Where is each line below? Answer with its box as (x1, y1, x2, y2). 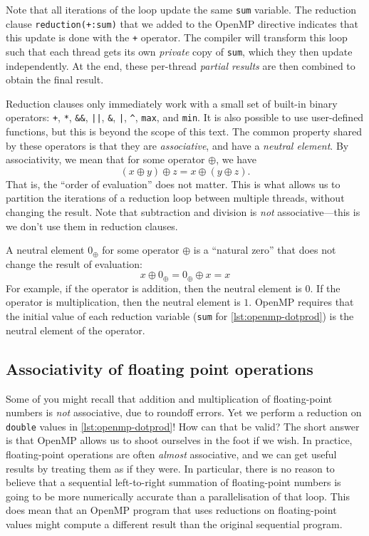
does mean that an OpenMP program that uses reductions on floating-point (6, 502, 337, 517)
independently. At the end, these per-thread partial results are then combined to (6, 58, 355, 73)
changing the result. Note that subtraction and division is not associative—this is (6, 205, 360, 220)
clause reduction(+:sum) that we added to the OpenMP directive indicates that (6, 16, 358, 31)
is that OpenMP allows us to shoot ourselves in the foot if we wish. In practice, (6, 433, 353, 448)
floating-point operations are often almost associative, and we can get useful (6, 446, 337, 461)
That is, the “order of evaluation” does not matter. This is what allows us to (6, 176, 341, 191)
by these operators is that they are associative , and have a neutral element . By (6, 138, 349, 153)
